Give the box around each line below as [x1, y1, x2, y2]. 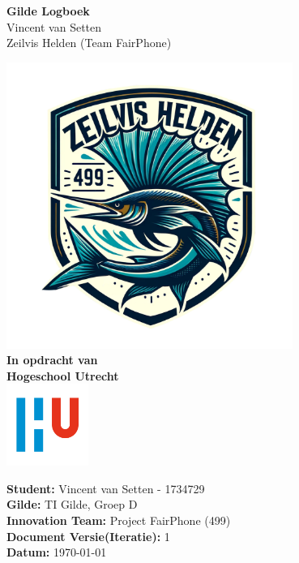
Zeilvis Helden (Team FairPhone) [6, 34, 172, 51]
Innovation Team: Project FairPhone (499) [6, 511, 231, 528]
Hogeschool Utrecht [6, 367, 119, 384]
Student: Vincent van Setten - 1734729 [6, 479, 205, 496]
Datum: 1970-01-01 [6, 544, 107, 561]
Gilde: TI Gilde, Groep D [6, 496, 138, 513]
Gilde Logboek [6, 2, 90, 19]
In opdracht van [6, 351, 98, 368]
